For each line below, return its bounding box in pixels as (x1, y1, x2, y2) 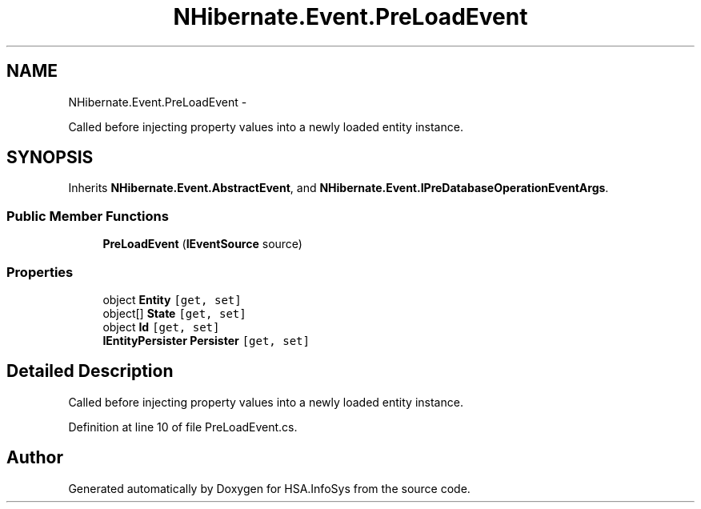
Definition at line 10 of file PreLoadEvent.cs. (68, 419, 298, 434)
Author (6, 447, 63, 468)
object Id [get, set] (102, 319, 220, 334)
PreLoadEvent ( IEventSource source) (102, 237, 302, 251)
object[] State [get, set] (102, 306, 246, 320)
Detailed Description (6, 361, 174, 382)
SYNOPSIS (6, 147, 94, 168)
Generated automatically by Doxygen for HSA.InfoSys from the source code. (68, 481, 471, 495)
